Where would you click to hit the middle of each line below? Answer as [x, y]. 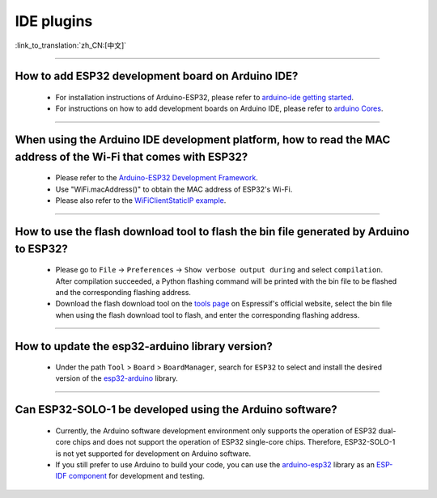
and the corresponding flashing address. [123, 292]
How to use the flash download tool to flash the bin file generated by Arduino [212, 232]
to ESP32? [41, 249]
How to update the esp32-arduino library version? [144, 346]
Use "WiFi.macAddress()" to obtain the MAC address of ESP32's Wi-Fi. [174, 189]
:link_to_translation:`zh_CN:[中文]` [71, 45]
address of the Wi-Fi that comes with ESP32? [132, 156]
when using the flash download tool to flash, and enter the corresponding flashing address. [208, 314]
